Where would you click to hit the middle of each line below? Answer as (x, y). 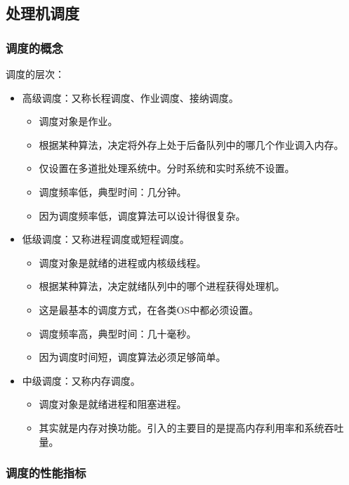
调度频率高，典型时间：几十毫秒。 (118, 333)
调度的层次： (35, 74)
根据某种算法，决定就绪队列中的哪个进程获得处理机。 (162, 286)
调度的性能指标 (46, 473)
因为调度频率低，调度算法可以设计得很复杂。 (142, 215)
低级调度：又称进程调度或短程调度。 (106, 239)
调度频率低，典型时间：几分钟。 (113, 191)
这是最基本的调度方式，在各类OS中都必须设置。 (149, 309)
